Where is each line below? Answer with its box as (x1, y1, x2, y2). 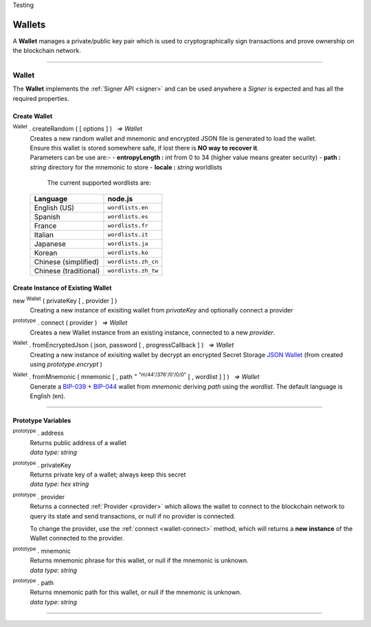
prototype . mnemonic (12, 546, 71, 555)
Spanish (34, 212, 61, 221)
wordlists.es (107, 213, 148, 220)
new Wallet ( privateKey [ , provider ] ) (12, 295, 117, 305)
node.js (107, 194, 133, 203)
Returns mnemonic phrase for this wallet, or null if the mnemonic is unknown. (30, 556, 249, 565)
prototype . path (12, 578, 54, 586)
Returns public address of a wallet (30, 438, 127, 446)
